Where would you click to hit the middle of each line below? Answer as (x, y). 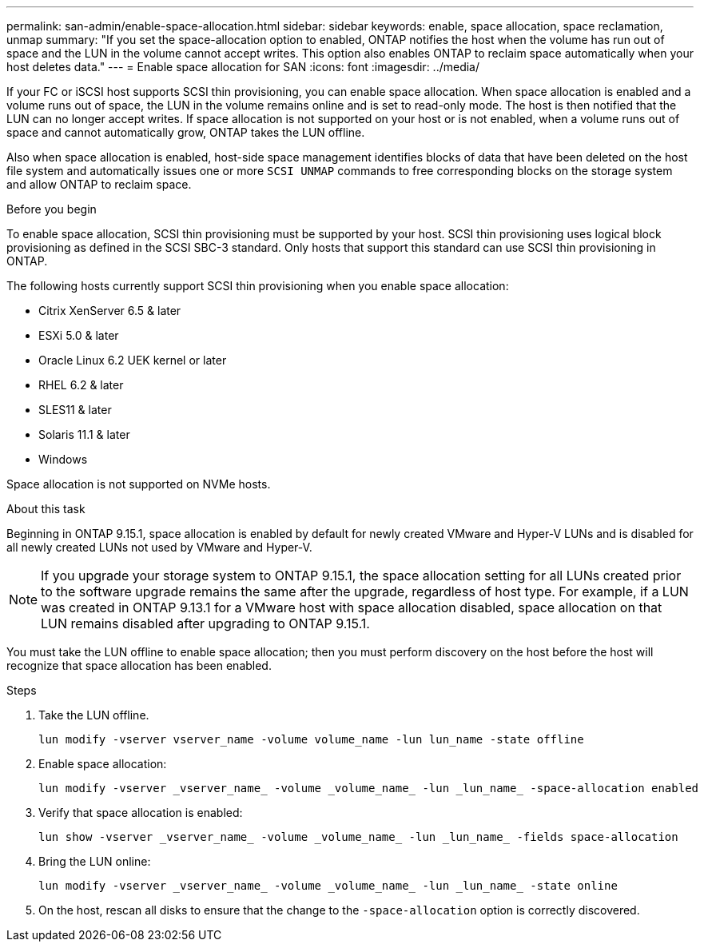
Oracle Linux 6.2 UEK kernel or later (133, 360)
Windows (63, 459)
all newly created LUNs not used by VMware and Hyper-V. (159, 547)
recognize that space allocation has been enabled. (139, 665)
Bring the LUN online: (95, 861)
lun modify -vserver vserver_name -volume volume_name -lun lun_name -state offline (311, 739)
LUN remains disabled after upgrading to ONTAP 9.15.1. (205, 623)
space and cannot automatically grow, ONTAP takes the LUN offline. (186, 132)
